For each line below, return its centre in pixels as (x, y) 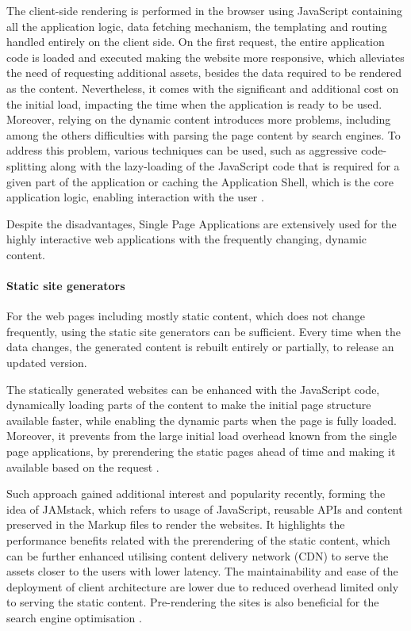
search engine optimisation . (74, 617)
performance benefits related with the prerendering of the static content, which (198, 540)
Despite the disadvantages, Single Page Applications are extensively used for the (202, 223)
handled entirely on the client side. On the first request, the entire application (196, 42)
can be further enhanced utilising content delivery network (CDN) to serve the (198, 555)
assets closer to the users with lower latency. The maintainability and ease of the (202, 571)
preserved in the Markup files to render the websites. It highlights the (176, 524)
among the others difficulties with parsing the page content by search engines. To (204, 134)
